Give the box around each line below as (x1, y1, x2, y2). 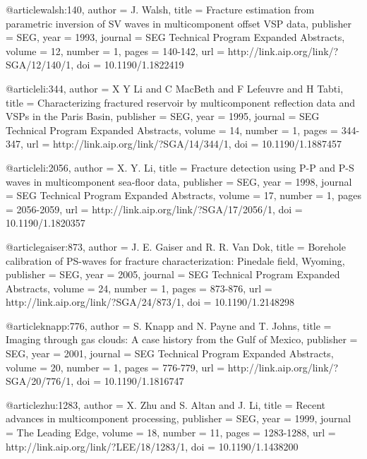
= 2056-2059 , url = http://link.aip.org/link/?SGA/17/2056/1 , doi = (6, 201, 303, 216)
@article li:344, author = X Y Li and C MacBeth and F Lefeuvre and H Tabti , (6, 81, 344, 95)
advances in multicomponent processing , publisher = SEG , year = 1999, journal (6, 411, 351, 426)
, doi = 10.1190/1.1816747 (71, 374, 184, 388)
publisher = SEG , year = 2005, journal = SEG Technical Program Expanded (6, 267, 340, 282)
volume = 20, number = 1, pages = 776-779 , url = (6, 359, 225, 374)
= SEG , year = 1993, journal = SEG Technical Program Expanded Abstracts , (6, 30, 345, 44)
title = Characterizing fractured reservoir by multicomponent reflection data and (6, 95, 356, 109)
